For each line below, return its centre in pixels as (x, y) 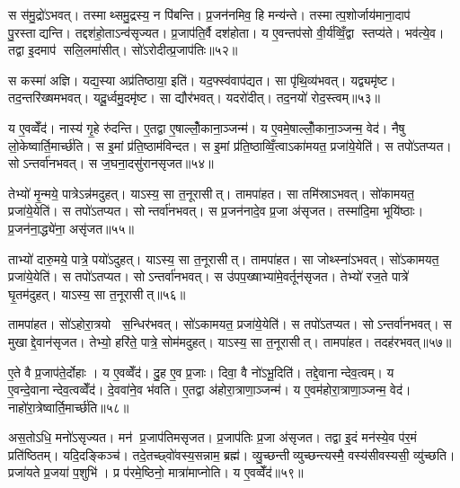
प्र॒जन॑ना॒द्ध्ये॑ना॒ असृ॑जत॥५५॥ (71, 228)
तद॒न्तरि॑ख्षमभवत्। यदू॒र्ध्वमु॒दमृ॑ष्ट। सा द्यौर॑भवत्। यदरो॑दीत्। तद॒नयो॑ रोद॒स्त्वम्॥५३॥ (194, 98)
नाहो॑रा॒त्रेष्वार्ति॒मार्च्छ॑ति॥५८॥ (69, 407)
